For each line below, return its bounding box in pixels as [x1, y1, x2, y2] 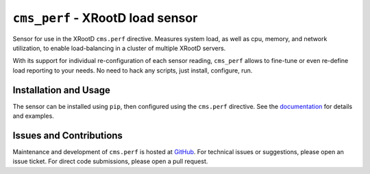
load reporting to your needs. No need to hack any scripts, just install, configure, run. [12, 66, 253, 75]
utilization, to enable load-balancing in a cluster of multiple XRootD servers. [12, 44, 226, 52]
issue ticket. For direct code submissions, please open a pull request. [12, 158, 208, 166]
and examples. [12, 112, 54, 120]
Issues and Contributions [12, 129, 123, 141]
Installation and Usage [12, 84, 111, 96]
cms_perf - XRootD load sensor [12, 10, 198, 25]
